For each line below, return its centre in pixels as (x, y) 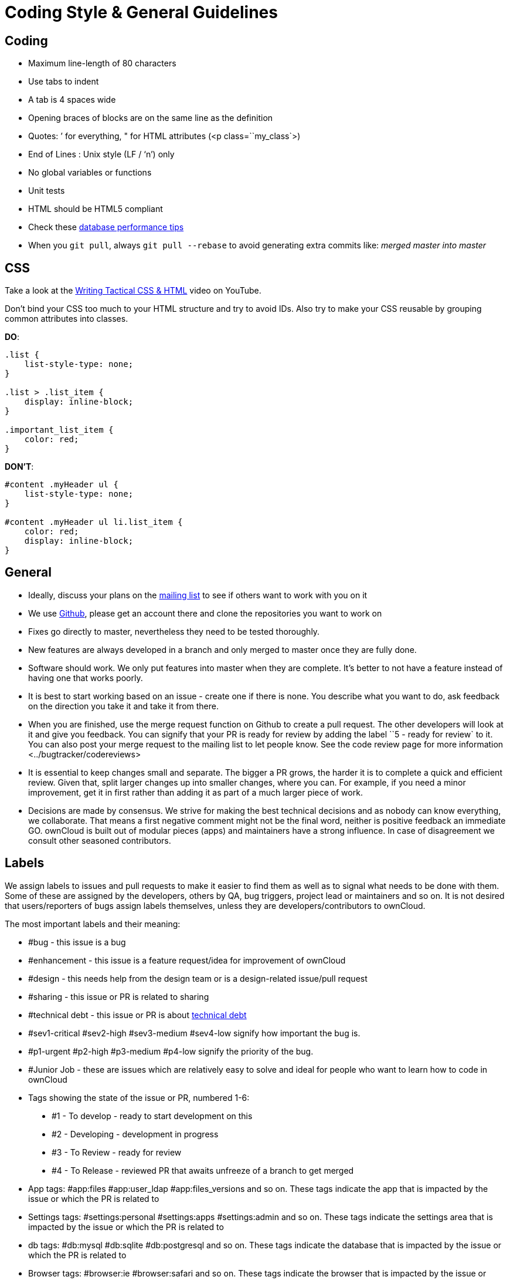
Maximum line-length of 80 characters (102, 63)
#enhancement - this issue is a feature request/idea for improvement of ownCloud (187, 960)
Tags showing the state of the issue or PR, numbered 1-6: (139, 1097)
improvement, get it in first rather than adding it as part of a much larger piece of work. (195, 792)
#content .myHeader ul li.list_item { (94, 522)
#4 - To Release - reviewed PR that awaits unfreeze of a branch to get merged (203, 1170)
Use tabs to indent (64, 82)
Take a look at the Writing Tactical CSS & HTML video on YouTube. (133, 291)
